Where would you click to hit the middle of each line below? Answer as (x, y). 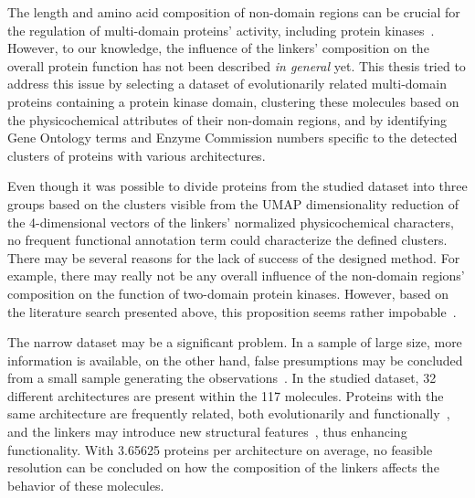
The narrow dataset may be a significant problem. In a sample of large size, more (235, 342)
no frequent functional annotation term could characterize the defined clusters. (227, 240)
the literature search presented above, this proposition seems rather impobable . (232, 311)
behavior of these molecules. (86, 485)
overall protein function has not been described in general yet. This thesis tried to (237, 65)
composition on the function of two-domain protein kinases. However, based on (228, 293)
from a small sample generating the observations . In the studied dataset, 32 (222, 378)
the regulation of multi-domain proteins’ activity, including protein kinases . (221, 30)
